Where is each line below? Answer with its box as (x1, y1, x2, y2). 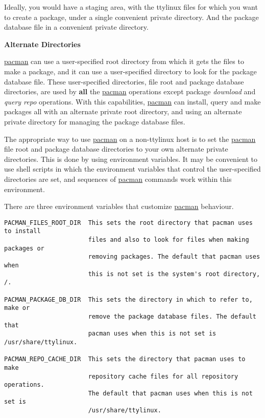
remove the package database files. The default (88, 312, 256, 320)
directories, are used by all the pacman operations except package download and (4, 86, 256, 97)
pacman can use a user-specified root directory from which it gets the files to (4, 56, 244, 67)
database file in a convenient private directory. (4, 22, 149, 32)
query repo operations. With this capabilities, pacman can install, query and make (4, 96, 261, 107)
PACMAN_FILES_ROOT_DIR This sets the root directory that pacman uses (4, 219, 253, 226)
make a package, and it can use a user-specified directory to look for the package (4, 66, 257, 76)
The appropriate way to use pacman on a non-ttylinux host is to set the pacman (4, 133, 256, 144)
